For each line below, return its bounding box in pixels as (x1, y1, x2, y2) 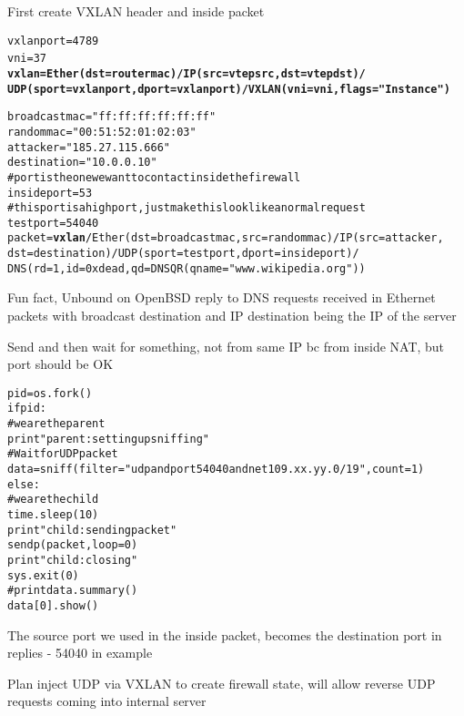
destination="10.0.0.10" (7, 156, 157, 169)
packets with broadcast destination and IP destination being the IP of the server (7, 306, 457, 325)
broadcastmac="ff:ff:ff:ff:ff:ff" (7, 110, 217, 124)
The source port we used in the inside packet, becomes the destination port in (7, 625, 442, 644)
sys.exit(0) (7, 568, 79, 582)
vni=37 (7, 52, 46, 66)
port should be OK (7, 354, 114, 373)
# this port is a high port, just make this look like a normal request (7, 201, 366, 215)
